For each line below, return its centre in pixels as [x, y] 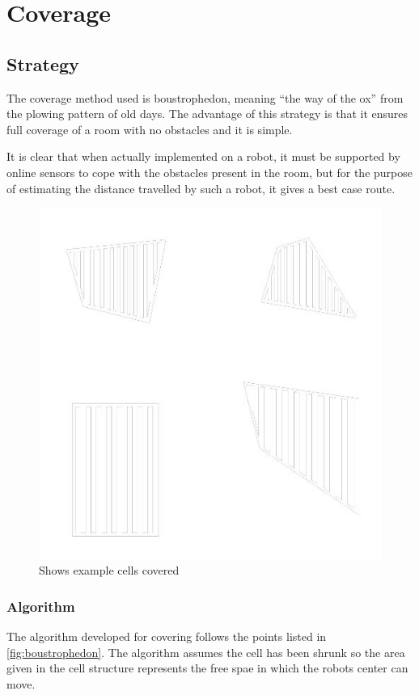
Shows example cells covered [109, 570]
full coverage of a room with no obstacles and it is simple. [150, 129]
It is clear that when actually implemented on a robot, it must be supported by [203, 156]
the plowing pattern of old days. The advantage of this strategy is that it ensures [207, 114]
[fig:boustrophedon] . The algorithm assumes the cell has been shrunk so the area [206, 652]
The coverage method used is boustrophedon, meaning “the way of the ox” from [205, 97]
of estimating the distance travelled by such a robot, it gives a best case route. [201, 188]
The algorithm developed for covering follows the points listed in [167, 636]
